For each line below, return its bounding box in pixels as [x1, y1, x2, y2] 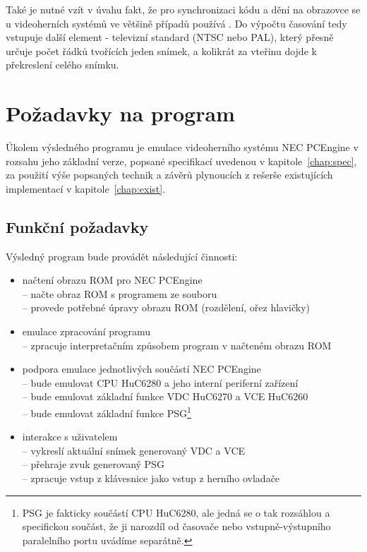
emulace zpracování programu [22, 324, 151, 339]
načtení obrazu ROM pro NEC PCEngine [22, 272, 203, 287]
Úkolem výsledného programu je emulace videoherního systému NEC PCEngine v [6, 140, 359, 155]
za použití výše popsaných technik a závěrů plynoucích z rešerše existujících [6, 167, 333, 182]
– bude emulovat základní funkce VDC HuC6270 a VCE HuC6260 [22, 389, 308, 404]
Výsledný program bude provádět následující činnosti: [6, 248, 238, 263]
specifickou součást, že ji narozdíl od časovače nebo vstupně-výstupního [22, 519, 331, 534]
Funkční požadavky [6, 215, 149, 237]
